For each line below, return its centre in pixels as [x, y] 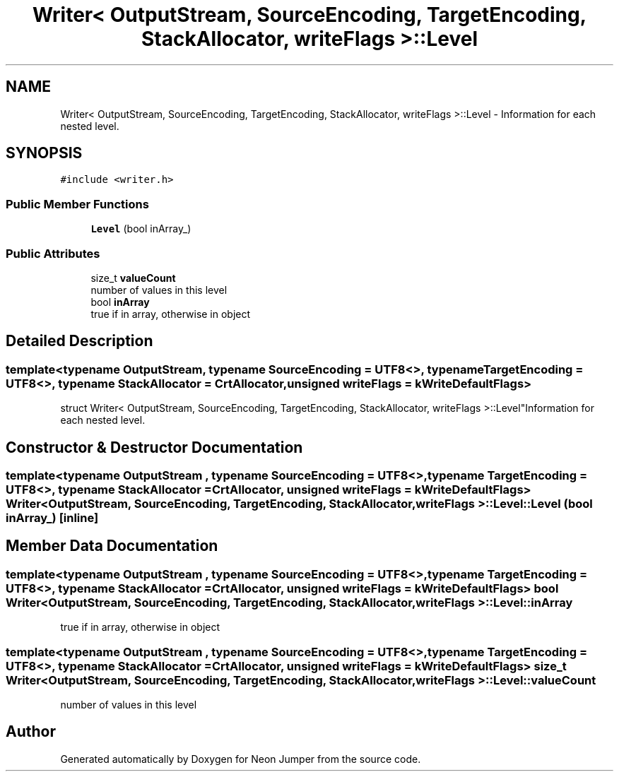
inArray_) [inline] [52, 518]
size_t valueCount [133, 278]
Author [31, 732]
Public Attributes [53, 253]
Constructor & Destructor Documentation [154, 447]
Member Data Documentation [112, 546]
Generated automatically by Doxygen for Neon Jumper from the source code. [241, 759]
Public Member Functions [77, 204]
